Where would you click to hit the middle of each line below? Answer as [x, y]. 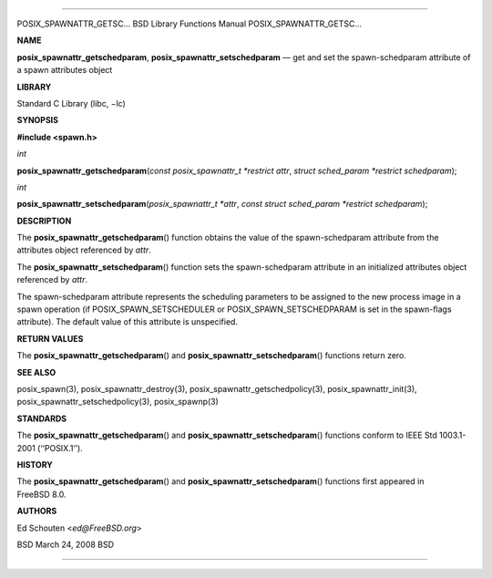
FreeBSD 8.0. [41, 494]
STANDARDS [42, 418]
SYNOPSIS [38, 120]
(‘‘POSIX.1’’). [60, 448]
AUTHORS [37, 511]
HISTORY [35, 464]
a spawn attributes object [65, 70]
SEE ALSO [36, 372]
